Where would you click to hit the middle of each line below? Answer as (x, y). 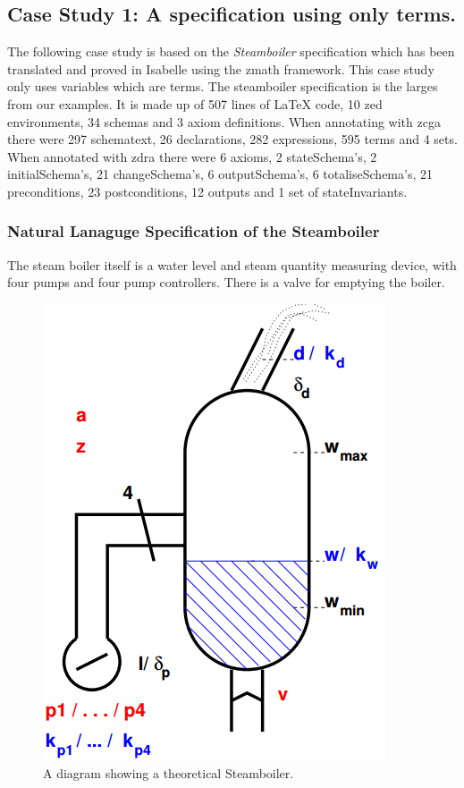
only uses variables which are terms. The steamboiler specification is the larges (223, 86)
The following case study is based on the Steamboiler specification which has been (231, 51)
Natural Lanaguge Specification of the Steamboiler (194, 231)
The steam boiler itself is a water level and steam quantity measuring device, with (232, 264)
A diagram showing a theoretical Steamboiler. (169, 772)
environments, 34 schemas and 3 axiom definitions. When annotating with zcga (224, 121)
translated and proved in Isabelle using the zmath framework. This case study (221, 68)
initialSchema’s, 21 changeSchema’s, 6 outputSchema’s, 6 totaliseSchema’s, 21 (220, 174)
